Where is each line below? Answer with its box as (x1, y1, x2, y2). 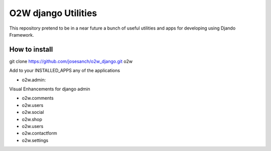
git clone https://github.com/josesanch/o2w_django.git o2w (9, 58, 133, 64)
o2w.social (22, 109, 44, 115)
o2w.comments (22, 95, 54, 101)
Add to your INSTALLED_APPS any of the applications (9, 68, 120, 74)
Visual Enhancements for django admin (9, 86, 90, 92)
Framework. (9, 32, 34, 38)
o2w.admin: (22, 77, 46, 83)
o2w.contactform (22, 130, 57, 136)
